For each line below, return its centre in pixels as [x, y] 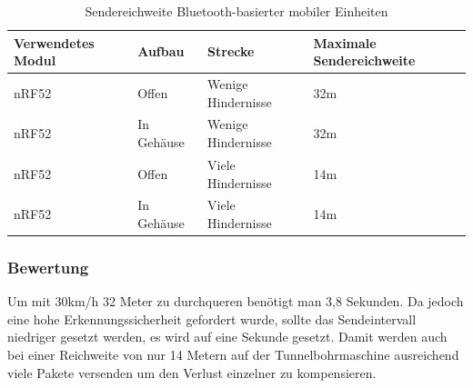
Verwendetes [54, 42]
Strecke [231, 51]
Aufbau [161, 51]
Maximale [345, 42]
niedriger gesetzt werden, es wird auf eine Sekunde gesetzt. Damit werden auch [227, 337]
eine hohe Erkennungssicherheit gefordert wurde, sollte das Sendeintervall [212, 318]
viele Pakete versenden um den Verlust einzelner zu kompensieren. [192, 372]
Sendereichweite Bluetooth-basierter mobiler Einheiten [236, 11]
